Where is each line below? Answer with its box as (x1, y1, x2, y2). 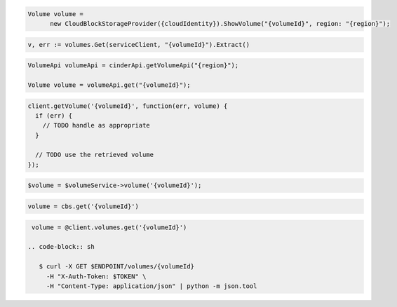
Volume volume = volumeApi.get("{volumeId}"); (27, 81, 191, 89)
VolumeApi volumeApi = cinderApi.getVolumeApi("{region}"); (27, 62, 239, 69)
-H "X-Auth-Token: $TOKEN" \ (46, 272, 147, 280)
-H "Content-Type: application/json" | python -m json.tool (46, 282, 257, 290)
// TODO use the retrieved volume (35, 151, 154, 159)
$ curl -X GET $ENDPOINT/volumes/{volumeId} (39, 263, 194, 271)
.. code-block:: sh (27, 243, 95, 251)
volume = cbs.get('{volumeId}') (27, 203, 140, 210)
